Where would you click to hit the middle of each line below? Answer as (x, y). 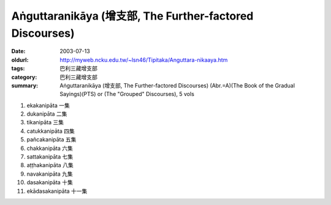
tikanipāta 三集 (45, 122)
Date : (18, 51)
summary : (25, 85)
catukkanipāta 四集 (51, 131)
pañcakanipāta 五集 (51, 140)
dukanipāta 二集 (47, 114)
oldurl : (20, 60)
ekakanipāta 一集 (48, 105)
